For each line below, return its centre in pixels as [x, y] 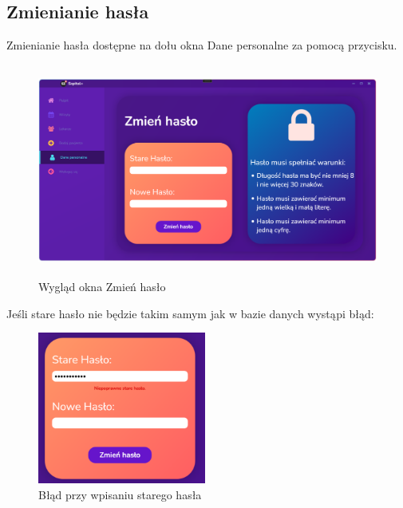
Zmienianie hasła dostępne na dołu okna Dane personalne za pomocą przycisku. [202, 45]
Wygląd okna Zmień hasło [102, 286]
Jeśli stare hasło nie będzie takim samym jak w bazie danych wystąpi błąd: [190, 313]
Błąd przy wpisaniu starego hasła [120, 494]
